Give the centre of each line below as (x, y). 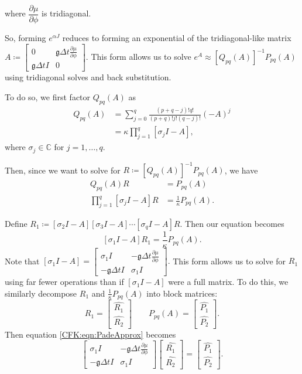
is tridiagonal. (66, 13)
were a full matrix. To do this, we (228, 282)
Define (16, 223)
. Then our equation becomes (232, 223)
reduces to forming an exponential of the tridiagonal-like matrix (177, 38)
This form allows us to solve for (229, 261)
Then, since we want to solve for (63, 170)
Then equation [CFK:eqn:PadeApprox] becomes (90, 334)
